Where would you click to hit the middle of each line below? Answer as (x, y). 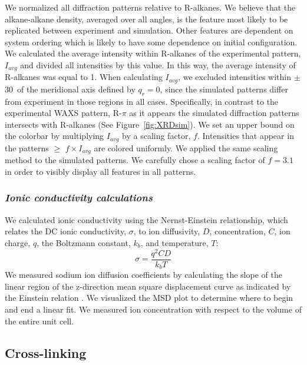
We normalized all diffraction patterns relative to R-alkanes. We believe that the (150, 7)
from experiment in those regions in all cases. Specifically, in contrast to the (142, 101)
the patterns (27, 147)
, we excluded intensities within (235, 77)
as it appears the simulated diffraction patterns (214, 113)
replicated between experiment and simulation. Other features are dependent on (149, 30)
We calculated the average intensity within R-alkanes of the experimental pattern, (153, 53)
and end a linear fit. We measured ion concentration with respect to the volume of (153, 309)
